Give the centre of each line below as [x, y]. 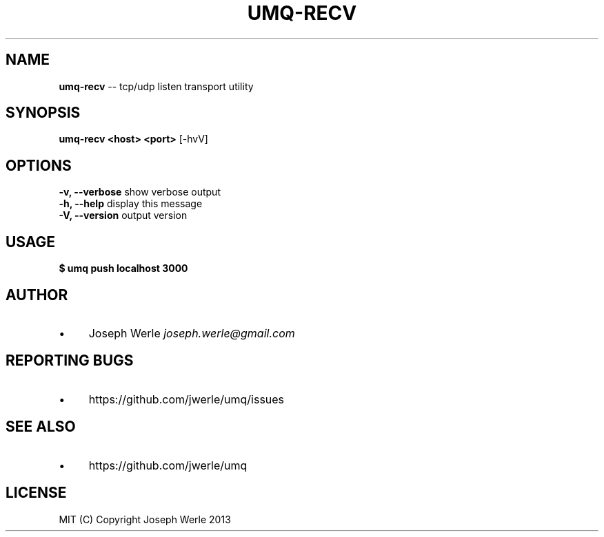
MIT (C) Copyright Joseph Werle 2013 [145, 519]
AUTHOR [37, 295]
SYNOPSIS [43, 113]
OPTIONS [39, 165]
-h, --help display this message [131, 204]
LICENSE [36, 493]
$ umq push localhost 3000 [123, 268]
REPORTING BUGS [70, 361]
